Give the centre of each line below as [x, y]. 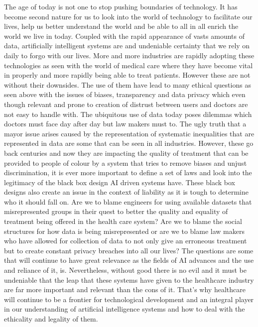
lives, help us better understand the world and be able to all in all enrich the [121, 26]
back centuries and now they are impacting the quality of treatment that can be [126, 153]
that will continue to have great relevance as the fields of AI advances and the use [129, 260]
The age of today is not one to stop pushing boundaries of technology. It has [121, 6]
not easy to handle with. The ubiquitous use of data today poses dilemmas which [128, 114]
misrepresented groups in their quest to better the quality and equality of [116, 211]
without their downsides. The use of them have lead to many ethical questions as [128, 84]
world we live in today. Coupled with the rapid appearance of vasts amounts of [124, 36]
